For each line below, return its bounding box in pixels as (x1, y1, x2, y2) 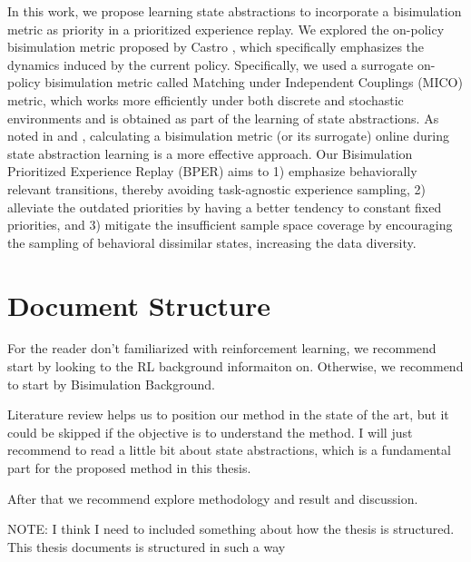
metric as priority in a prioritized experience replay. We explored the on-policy (7, 19, 445, 38)
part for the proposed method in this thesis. (7, 458, 251, 477)
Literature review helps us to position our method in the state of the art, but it (7, 405, 449, 424)
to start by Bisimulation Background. (7, 374, 215, 393)
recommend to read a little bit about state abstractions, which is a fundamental (7, 440, 451, 459)
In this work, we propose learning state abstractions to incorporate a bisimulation (7, 2, 462, 20)
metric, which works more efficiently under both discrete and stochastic (7, 90, 404, 109)
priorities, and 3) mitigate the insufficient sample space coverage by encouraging (7, 215, 453, 234)
